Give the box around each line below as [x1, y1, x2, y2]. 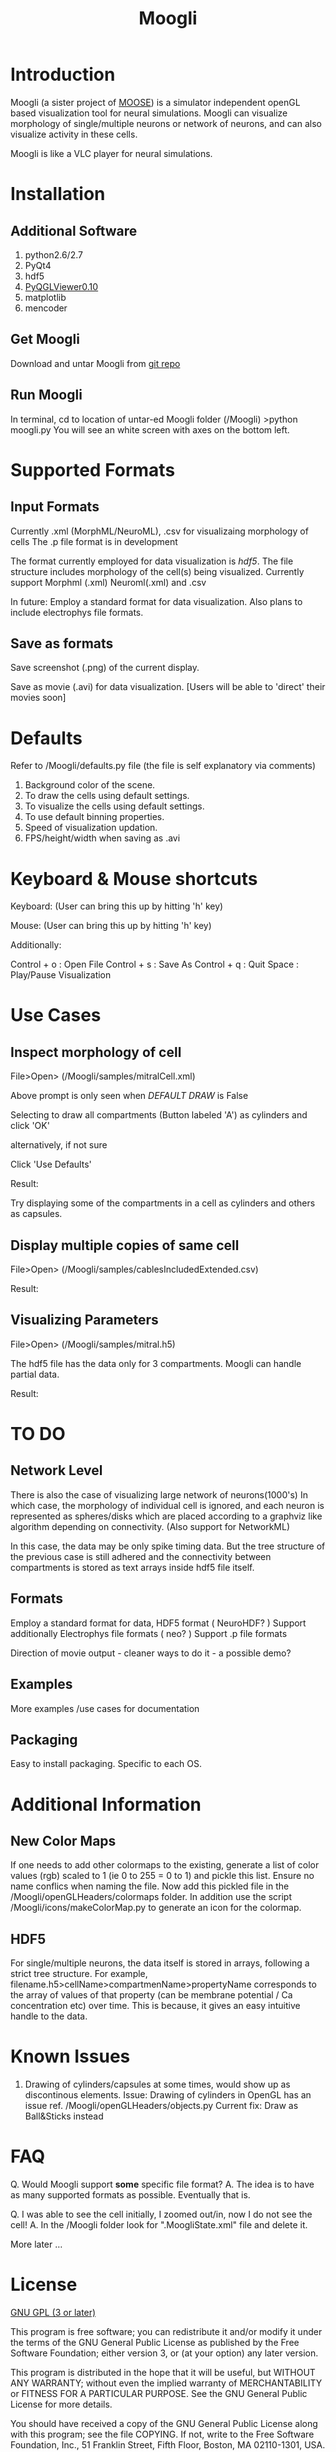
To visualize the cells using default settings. [24, 800, 205, 812]
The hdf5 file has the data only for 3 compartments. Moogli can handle [10, 1357, 302, 1369]
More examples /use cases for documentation [10, 1702, 200, 1714]
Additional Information [10, 1793, 202, 1816]
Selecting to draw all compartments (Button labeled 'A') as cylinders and [10, 1109, 308, 1121]
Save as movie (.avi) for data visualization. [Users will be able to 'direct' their [10, 681, 326, 693]
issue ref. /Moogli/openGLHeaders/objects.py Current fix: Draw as [24, 2100, 299, 2112]
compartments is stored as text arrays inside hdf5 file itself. [10, 1561, 255, 1573]
